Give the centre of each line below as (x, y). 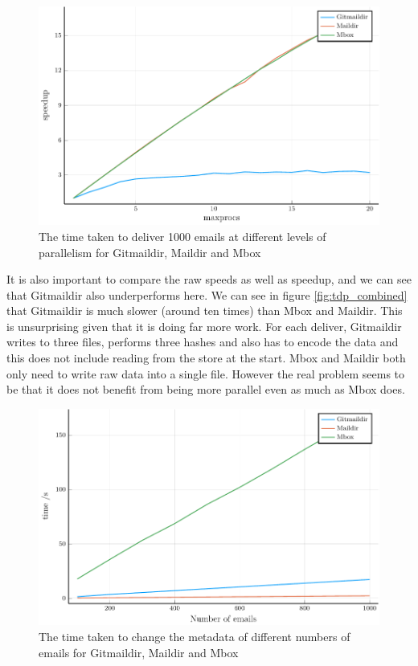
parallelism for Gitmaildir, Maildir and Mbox (150, 252)
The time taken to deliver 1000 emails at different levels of (182, 236)
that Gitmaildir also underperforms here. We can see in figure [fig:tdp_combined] (207, 294)
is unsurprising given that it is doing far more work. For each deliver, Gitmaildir (204, 326)
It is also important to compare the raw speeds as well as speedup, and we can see (209, 279)
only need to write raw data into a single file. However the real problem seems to (206, 373)
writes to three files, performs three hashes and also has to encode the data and (203, 342)
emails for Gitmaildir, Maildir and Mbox (139, 652)
